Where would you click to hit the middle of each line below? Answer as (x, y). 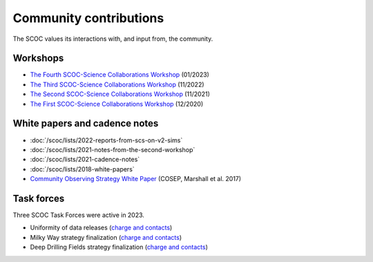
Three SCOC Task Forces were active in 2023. (79, 215)
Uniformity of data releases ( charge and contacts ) (101, 227)
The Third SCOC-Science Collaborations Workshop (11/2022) (117, 84)
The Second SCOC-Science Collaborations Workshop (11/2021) (120, 94)
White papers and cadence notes (86, 123)
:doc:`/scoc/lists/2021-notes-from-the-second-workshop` (113, 149)
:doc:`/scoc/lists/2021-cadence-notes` (85, 160)
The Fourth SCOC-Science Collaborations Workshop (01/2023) (120, 75)
